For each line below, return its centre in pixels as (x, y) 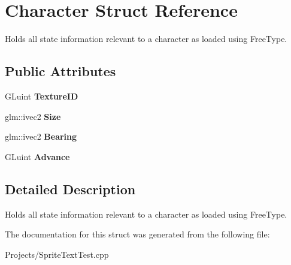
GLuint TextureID (42, 96)
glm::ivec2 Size (33, 116)
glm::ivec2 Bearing (41, 136)
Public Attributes (60, 71)
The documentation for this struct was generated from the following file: (137, 234)
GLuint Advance (37, 156)
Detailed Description (70, 189)
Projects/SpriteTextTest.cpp (57, 254)
